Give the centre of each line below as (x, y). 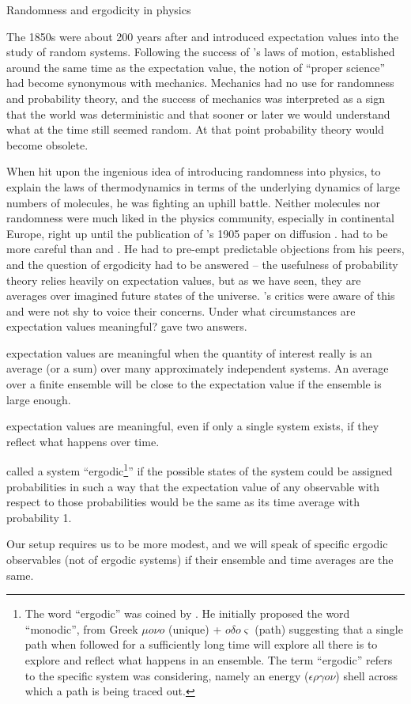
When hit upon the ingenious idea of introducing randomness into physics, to (194, 171)
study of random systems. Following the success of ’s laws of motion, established (201, 52)
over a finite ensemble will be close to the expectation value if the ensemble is (194, 384)
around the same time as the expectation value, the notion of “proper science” (196, 67)
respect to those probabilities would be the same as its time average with (183, 502)
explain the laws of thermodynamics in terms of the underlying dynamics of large (203, 186)
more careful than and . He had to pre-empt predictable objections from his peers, (205, 249)
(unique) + (195, 628)
